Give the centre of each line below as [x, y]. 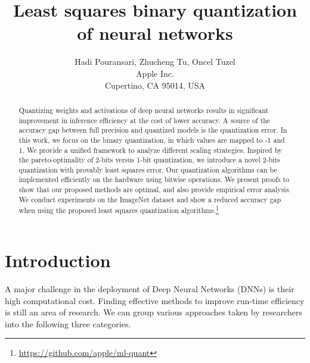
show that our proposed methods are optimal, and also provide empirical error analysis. [155, 190]
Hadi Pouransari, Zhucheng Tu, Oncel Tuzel [155, 62]
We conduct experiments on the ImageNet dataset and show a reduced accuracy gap [150, 199]
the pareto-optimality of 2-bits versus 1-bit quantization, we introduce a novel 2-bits [149, 160]
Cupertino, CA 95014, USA [155, 85]
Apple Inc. [155, 73]
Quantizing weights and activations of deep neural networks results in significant [144, 110]
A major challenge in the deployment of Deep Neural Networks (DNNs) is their [150, 289]
